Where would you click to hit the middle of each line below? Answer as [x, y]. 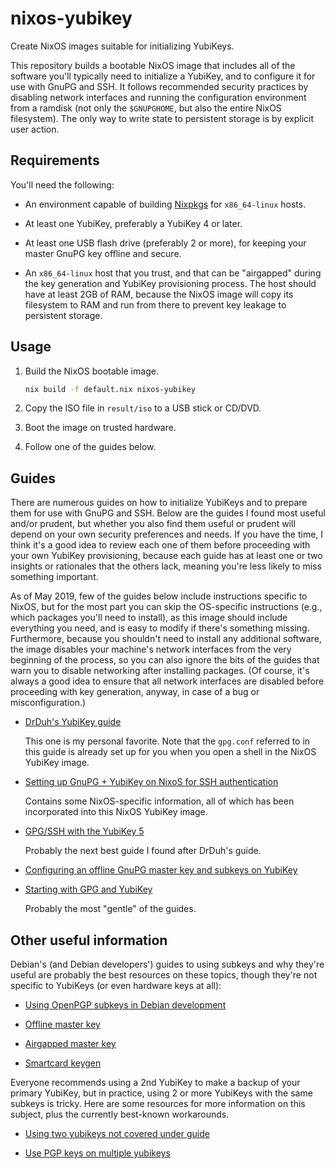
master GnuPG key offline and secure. [103, 253]
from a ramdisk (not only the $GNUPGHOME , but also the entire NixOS [146, 108]
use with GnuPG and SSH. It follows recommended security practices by [159, 86]
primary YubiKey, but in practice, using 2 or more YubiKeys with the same [161, 1093]
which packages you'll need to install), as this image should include [149, 618]
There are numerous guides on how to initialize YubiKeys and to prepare [159, 503]
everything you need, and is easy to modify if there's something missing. [160, 628]
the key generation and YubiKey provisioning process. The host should [170, 283]
